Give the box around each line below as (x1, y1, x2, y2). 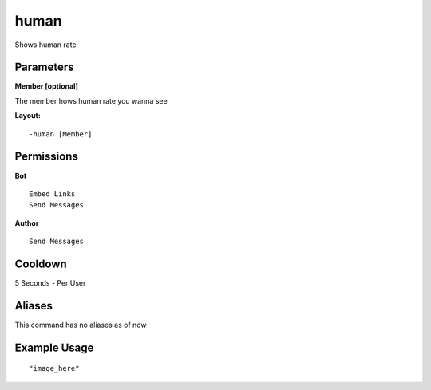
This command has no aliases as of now (14, 320, 147, 329)
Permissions (14, 150, 79, 163)
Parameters (14, 61, 74, 74)
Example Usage (14, 341, 94, 354)
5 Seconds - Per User (14, 278, 86, 287)
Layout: (14, 111, 42, 120)
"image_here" (29, 364, 80, 373)
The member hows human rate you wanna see (14, 96, 168, 105)
